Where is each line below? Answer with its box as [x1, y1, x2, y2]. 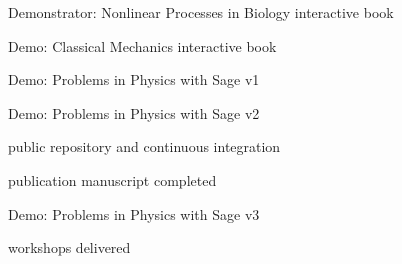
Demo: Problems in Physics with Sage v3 [8, 203, 260, 224]
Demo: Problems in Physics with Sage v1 [8, 69, 260, 90]
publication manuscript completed [8, 169, 217, 190]
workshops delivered [8, 237, 131, 258]
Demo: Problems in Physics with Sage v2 [8, 102, 260, 123]
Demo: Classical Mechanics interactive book [8, 35, 277, 56]
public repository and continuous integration [8, 136, 281, 157]
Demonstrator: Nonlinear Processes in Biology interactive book [8, 2, 394, 22]
